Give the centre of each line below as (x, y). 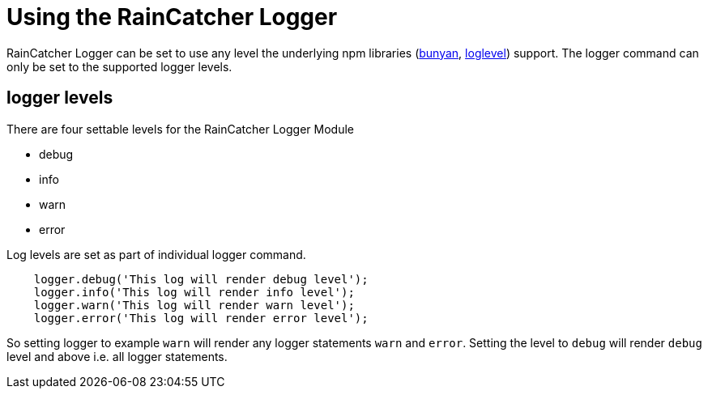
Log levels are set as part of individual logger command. (156, 254)
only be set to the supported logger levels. (119, 66)
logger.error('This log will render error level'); (201, 318)
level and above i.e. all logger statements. (117, 356)
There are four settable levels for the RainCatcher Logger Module (180, 129)
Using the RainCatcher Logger (172, 17)
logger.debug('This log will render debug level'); (201, 279)
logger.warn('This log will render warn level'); (194, 305)
